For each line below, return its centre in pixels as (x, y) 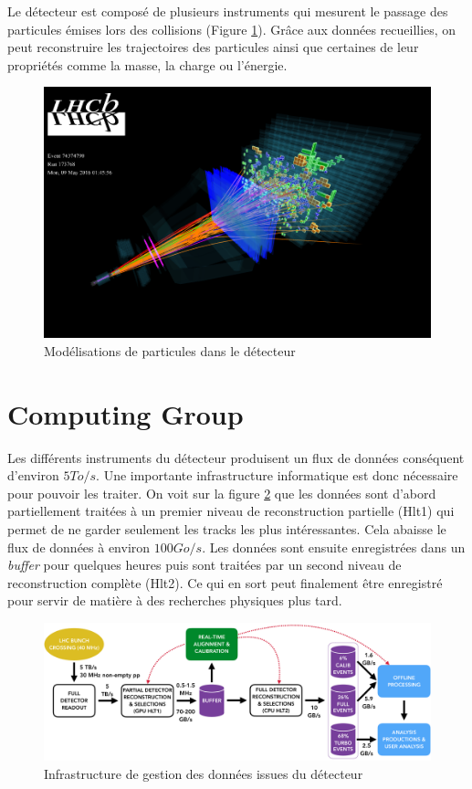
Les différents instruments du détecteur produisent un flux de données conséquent (236, 457)
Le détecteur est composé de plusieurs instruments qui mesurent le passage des (228, 11)
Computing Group (126, 413)
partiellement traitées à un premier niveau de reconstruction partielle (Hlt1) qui (231, 511)
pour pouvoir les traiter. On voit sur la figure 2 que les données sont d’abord (222, 493)
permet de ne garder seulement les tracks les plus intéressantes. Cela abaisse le (227, 528)
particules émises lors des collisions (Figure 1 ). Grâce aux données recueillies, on (232, 29)
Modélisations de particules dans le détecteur (170, 350)
